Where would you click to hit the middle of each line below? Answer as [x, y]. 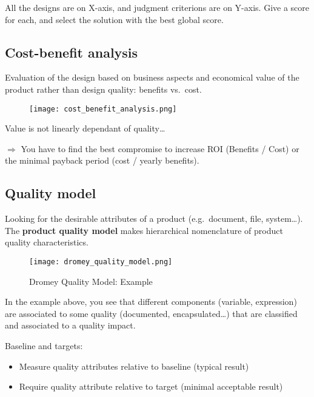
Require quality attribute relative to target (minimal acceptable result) [151, 386]
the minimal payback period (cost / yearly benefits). [102, 160]
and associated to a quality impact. [70, 325]
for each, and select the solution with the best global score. [114, 19]
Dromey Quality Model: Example [91, 281]
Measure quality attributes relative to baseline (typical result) [134, 366]
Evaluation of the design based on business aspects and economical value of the [152, 77]
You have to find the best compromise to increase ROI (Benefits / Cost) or [160, 148]
